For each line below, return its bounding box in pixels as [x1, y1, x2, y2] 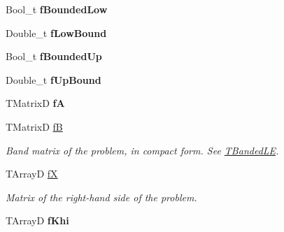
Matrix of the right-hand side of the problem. [6, 189, 197, 204]
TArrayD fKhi [6, 213, 69, 228]
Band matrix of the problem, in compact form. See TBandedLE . [6, 143, 279, 157]
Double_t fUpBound [6, 72, 101, 87]
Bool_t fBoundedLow [6, 2, 108, 16]
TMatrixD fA [6, 96, 65, 110]
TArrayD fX [6, 166, 58, 181]
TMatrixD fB [6, 119, 63, 133]
